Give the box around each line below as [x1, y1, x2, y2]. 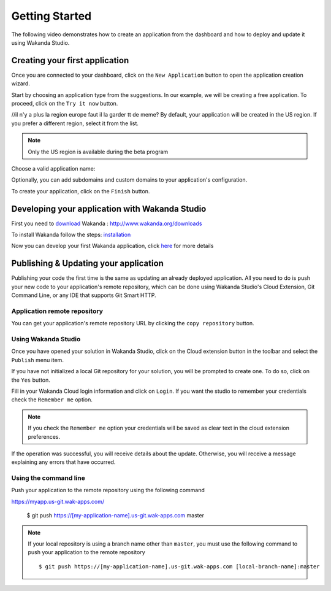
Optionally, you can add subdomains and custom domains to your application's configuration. [11, 176, 248, 183]
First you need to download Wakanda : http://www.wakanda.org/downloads [11, 220, 202, 227]
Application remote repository [11, 307, 104, 315]
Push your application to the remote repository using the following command [11, 487, 205, 494]
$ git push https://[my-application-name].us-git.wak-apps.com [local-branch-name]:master [39, 563, 320, 570]
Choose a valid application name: [11, 164, 96, 172]
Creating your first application [11, 55, 129, 66]
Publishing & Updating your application [11, 258, 164, 269]
